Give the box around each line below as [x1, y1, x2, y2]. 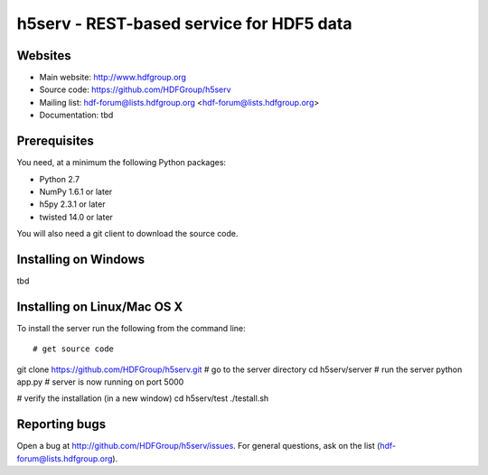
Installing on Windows [16, 251, 145, 266]
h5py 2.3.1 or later [39, 199, 106, 210]
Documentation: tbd [39, 109, 114, 121]
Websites [16, 48, 71, 63]
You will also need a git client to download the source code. [16, 228, 239, 239]
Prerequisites [16, 134, 94, 149]
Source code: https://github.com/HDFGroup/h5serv [39, 84, 231, 95]
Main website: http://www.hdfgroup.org [39, 72, 187, 83]
